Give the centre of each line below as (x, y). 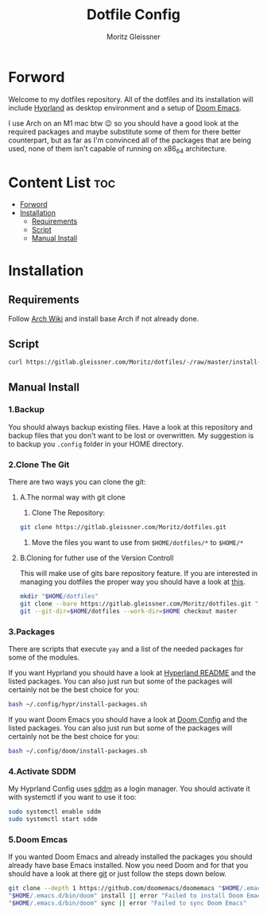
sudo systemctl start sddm (53, 819)
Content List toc (62, 183)
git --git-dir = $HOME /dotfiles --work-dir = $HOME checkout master (128, 611)
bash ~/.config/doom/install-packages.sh (78, 751)
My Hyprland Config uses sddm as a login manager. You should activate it (129, 788)
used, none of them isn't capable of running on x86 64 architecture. (118, 149)
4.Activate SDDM (43, 771)
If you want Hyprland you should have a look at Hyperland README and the (132, 672)
